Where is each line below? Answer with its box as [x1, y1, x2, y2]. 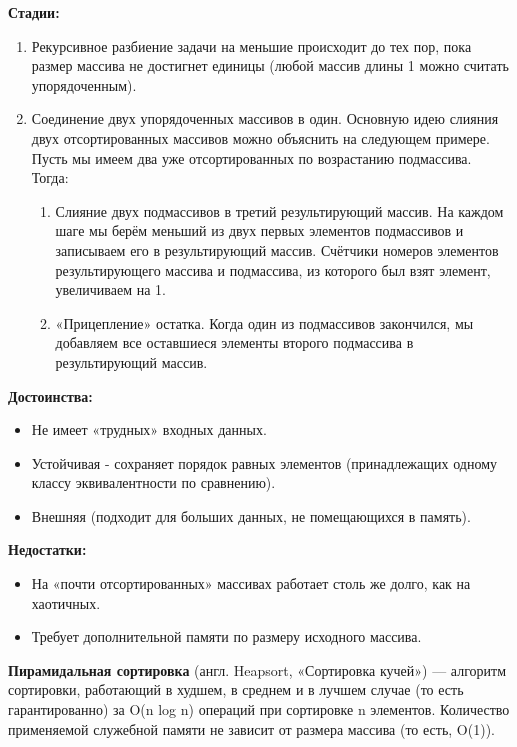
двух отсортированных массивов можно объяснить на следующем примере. [31, 127, 490, 148]
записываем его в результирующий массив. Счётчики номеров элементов [55, 239, 499, 260]
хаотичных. [31, 592, 101, 613]
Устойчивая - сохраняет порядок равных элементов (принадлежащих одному [31, 452, 497, 473]
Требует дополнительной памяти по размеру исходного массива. [31, 626, 422, 647]
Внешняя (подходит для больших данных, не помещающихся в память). [31, 505, 471, 526]
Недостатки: [8, 539, 87, 560]
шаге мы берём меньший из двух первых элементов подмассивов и [55, 220, 464, 241]
